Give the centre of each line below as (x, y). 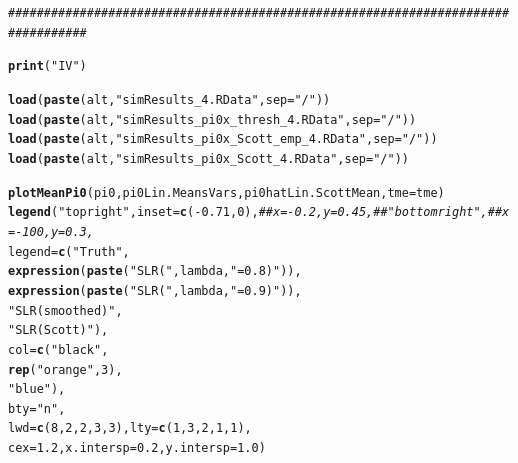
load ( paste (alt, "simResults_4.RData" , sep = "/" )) (169, 99)
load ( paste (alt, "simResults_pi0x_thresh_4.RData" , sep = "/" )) (212, 119)
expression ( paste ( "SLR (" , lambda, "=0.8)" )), (155, 271)
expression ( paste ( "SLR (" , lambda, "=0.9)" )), (155, 290)
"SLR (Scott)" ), (58, 330)
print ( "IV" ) (47, 66)
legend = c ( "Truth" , (69, 251)
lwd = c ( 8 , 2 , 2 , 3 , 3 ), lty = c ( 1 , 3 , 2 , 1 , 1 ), (130, 428)
